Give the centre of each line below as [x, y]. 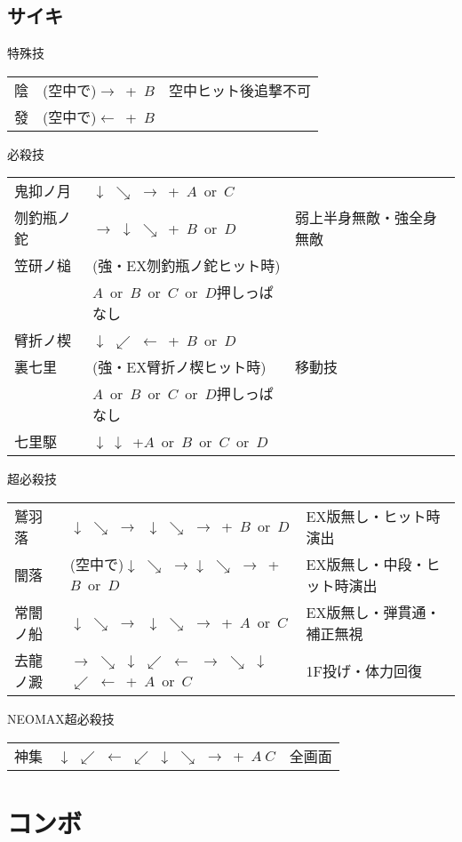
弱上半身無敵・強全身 [366, 218]
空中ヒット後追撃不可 [239, 90]
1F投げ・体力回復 [364, 670]
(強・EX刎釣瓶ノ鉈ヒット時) [187, 266]
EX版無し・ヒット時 [373, 516]
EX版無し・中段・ [366, 564]
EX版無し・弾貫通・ [373, 612]
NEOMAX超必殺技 [61, 718]
